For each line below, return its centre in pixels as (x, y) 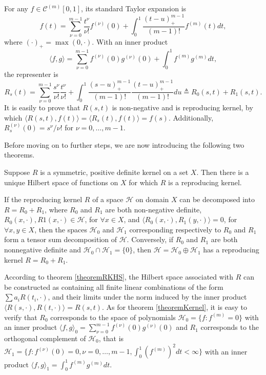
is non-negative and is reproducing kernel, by (182, 107)
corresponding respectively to (175, 229)
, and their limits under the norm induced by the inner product (147, 297)
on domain (152, 199)
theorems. (19, 155)
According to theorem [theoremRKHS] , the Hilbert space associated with (119, 277)
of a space (108, 199)
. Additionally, (191, 117)
